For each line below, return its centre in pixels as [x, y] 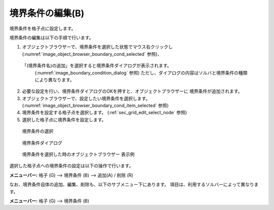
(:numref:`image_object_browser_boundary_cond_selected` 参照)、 [92, 54]
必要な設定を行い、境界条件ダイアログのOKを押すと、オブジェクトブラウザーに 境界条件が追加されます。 [132, 91]
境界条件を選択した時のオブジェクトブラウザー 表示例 [78, 154]
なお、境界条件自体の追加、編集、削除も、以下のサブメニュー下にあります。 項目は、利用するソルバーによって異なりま [134, 185]
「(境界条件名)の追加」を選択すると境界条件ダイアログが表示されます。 [97, 65]
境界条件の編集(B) [47, 13]
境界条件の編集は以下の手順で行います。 [52, 38]
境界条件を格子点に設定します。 [43, 28]
